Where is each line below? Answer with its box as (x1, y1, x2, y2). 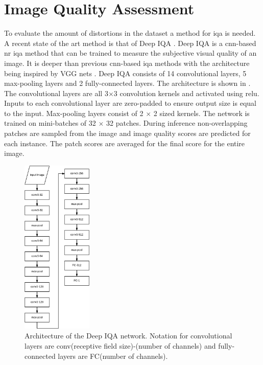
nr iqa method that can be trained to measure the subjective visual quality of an (4, 48, 257, 58)
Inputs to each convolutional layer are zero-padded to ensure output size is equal (4, 98, 256, 108)
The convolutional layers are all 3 (4, 87, 108, 98)
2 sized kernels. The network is (153, 107, 250, 118)
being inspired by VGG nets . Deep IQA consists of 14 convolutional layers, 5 (4, 67, 247, 78)
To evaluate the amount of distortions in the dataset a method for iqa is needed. (4, 28, 256, 38)
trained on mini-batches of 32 (4, 118, 96, 128)
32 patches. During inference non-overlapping (106, 118, 248, 128)
